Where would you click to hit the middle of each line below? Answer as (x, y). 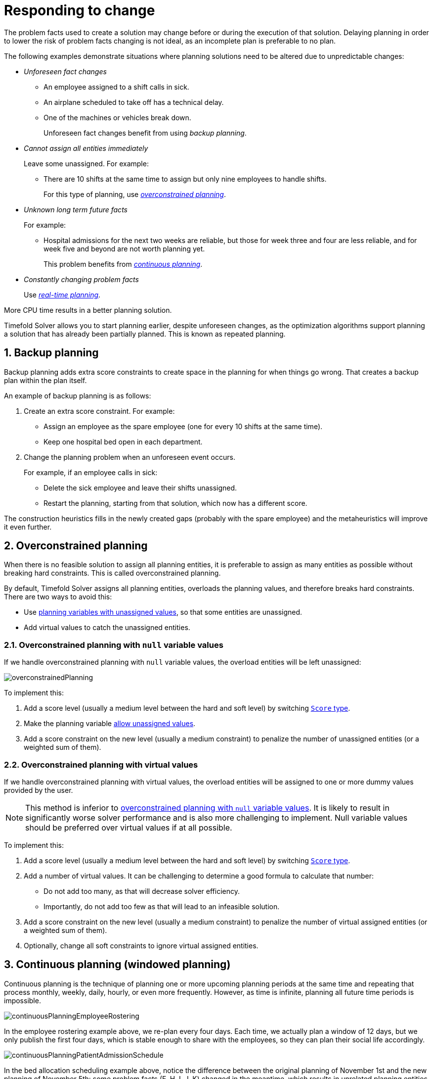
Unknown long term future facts (76, 209)
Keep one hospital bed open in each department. (123, 441)
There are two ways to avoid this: (58, 597)
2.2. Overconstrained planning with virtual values (101, 764)
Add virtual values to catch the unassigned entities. (107, 628)
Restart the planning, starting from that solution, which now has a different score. (175, 503)
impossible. (22, 1000)
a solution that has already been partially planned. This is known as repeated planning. (145, 334)
